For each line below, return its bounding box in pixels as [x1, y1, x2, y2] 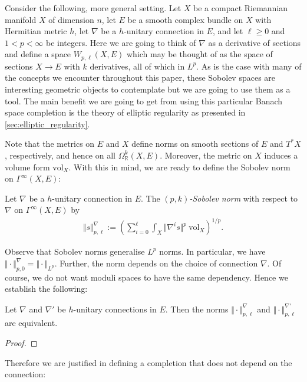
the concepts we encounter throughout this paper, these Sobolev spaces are [5, 71, 276, 84]
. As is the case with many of [196, 60, 302, 72]
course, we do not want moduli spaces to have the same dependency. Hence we [5, 271, 288, 283]
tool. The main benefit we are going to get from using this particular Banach [5, 94, 283, 107]
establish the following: [5, 282, 88, 295]
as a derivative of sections [208, 36, 301, 48]
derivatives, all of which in [90, 60, 185, 72]
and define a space [5, 48, 71, 60]
